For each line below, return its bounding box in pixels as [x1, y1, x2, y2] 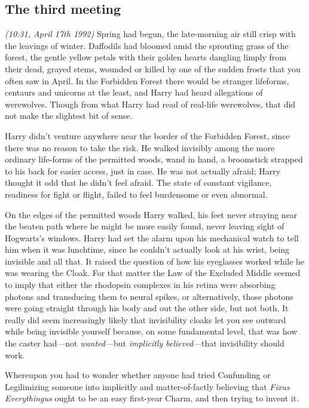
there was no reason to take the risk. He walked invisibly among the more [5, 141, 275, 154]
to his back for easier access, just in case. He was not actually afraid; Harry [5, 164, 281, 177]
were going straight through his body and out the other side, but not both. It [5, 302, 289, 314]
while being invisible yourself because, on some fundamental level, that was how [5, 325, 298, 338]
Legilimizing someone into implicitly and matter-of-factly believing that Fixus [5, 380, 290, 392]
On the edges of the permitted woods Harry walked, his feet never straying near [5, 208, 298, 220]
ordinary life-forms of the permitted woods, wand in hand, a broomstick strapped [5, 153, 303, 165]
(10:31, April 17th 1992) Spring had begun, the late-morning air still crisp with [5, 27, 296, 40]
